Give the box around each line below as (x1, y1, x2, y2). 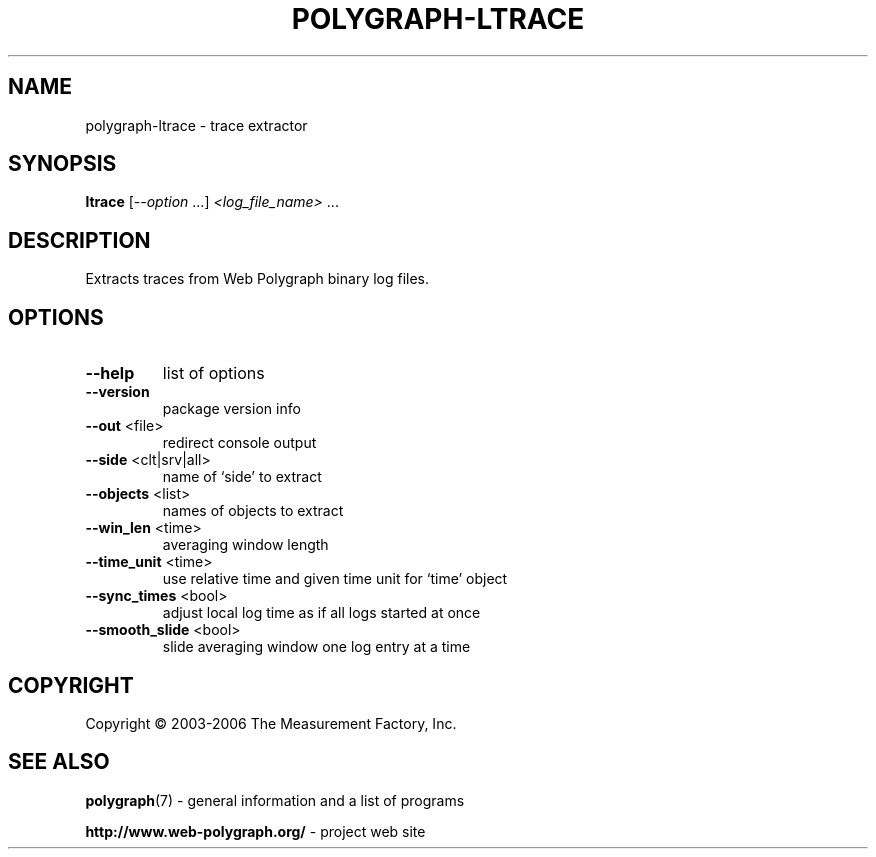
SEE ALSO (8, 749, 110, 775)
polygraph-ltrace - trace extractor (85, 116, 308, 134)
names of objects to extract (162, 502, 344, 520)
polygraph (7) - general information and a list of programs (85, 791, 465, 809)
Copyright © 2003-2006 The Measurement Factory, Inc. (85, 714, 457, 732)
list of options (162, 363, 265, 384)
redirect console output (162, 434, 317, 452)
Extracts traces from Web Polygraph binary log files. (85, 270, 430, 288)
